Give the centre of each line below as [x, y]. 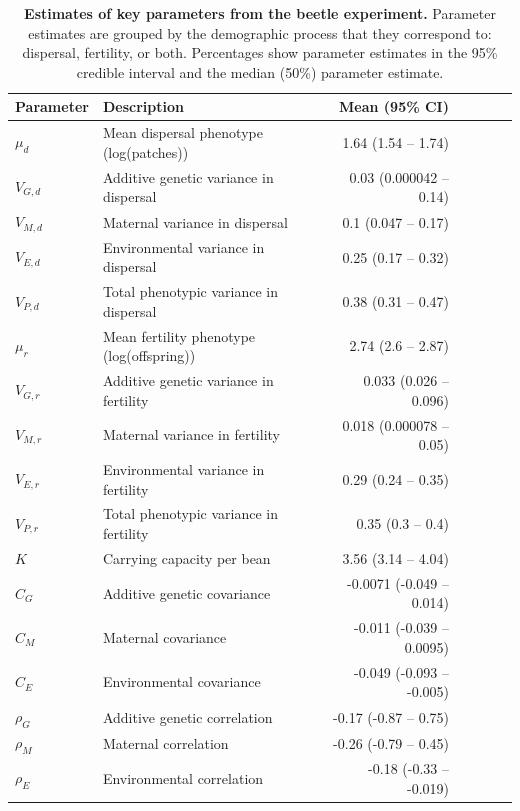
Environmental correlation [183, 777]
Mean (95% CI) [394, 106]
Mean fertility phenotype [179, 335]
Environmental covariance [181, 681]
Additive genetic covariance [186, 592]
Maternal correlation [165, 742]
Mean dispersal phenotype [182, 132]
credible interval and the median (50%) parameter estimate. [260, 71]
